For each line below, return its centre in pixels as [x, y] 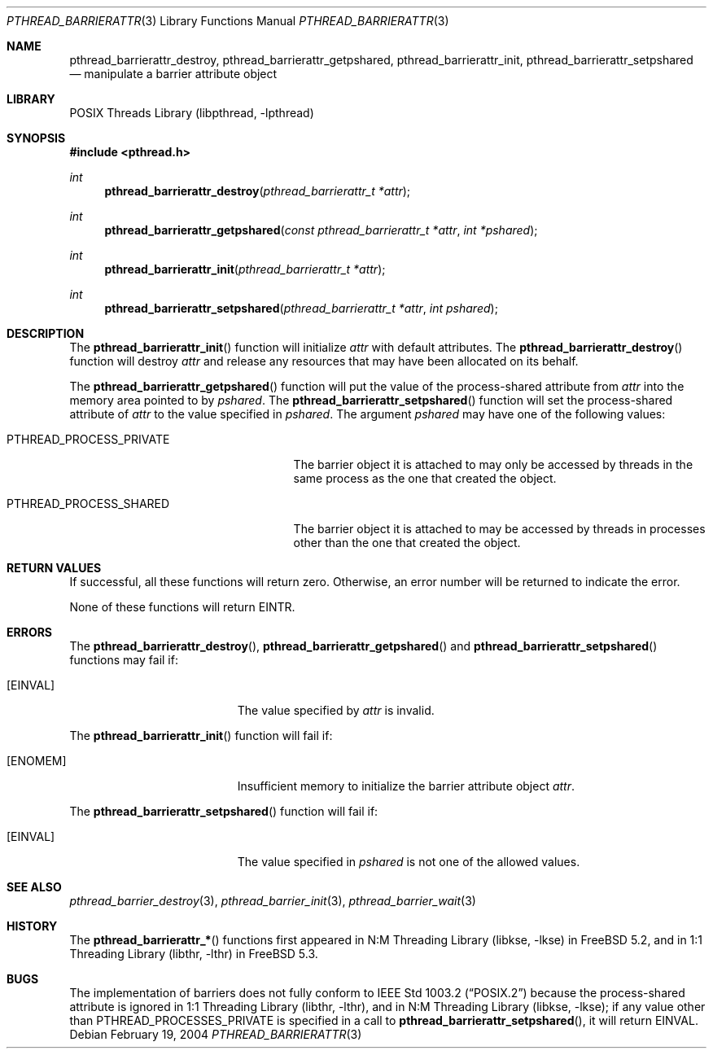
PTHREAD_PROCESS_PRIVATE [88, 439]
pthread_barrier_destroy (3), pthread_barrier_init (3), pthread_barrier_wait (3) [273, 901]
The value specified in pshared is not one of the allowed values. [409, 862]
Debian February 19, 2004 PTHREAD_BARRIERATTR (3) [216, 1034]
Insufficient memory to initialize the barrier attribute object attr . [406, 786]
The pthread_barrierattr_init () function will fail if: [201, 735]
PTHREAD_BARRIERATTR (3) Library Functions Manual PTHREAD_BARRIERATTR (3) [228, 21]
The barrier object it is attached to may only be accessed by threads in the [493, 464]
